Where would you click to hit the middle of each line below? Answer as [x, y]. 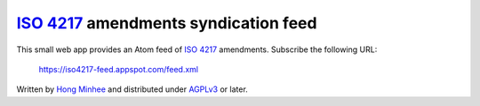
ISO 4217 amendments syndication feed [167, 23]
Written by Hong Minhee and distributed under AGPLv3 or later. [132, 89]
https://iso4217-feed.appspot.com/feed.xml [119, 69]
